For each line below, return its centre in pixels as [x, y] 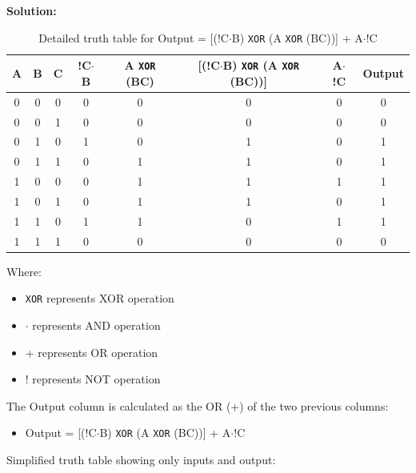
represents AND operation [96, 325]
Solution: [32, 10]
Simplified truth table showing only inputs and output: [141, 460]
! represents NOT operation [93, 379]
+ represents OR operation [92, 352]
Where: [24, 271]
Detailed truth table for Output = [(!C [134, 37]
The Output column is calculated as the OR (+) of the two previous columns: [198, 405]
